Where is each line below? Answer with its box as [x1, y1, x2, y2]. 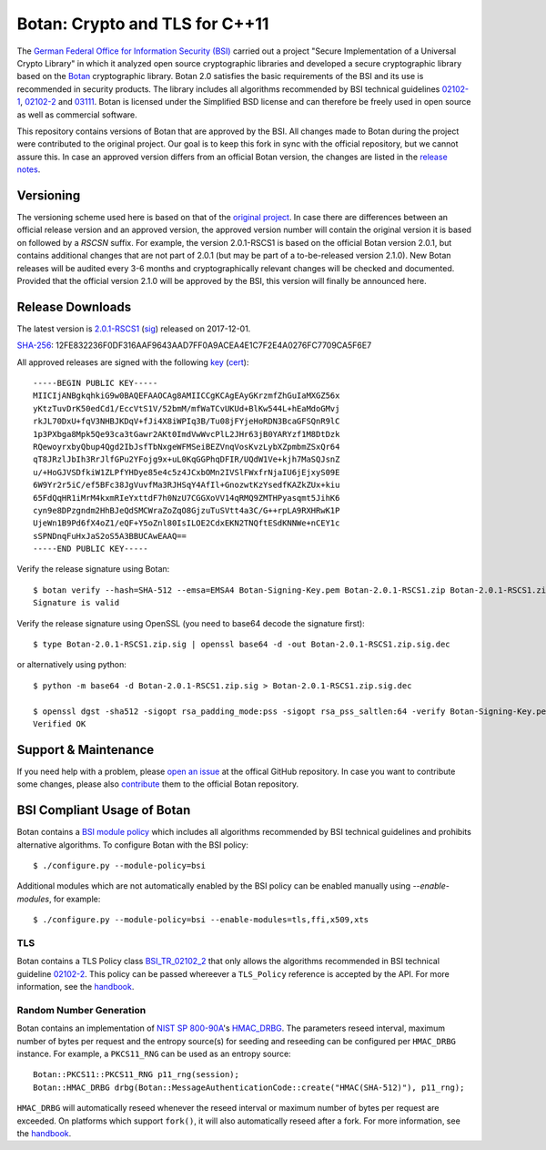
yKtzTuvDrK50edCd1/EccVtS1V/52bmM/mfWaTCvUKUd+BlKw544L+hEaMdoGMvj [33, 403, 340, 413]
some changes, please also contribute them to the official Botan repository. [16, 779, 299, 789]
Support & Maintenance [16, 742, 155, 758]
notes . [16, 164, 41, 175]
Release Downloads [16, 299, 132, 314]
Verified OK [33, 718, 86, 728]
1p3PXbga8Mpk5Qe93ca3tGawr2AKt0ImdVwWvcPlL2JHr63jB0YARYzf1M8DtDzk [33, 429, 340, 439]
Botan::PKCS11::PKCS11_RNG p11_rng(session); [33, 1070, 240, 1080]
